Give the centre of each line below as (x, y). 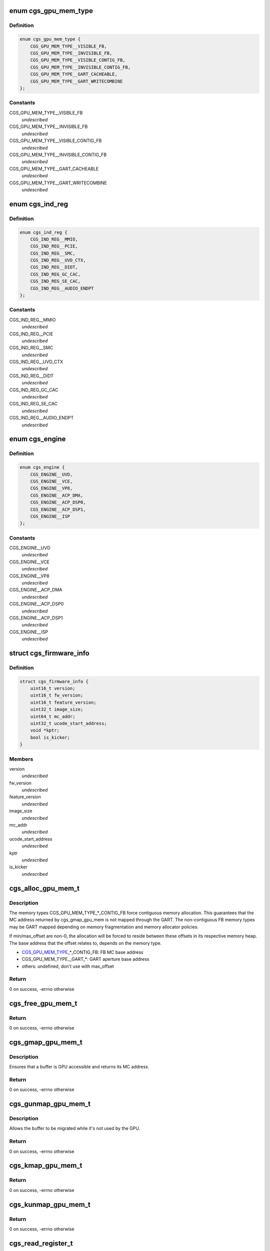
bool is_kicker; (50, 737)
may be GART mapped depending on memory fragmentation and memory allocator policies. (104, 927)
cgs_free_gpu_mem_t (43, 1003)
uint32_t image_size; (57, 710)
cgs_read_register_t (41, 1243)
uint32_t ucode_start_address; (68, 724)
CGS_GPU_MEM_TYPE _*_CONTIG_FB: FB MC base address (82, 952)
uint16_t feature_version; (63, 702)
